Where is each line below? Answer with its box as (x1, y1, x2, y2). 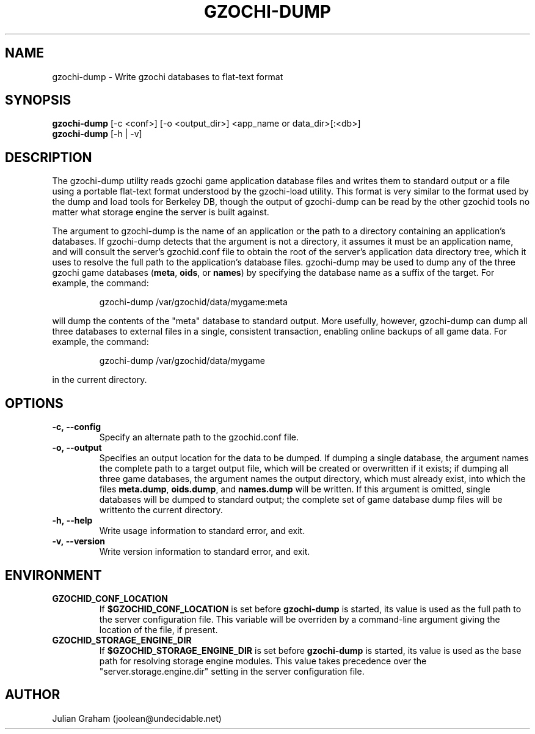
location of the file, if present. (99, 624, 218, 635)
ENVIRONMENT (5, 567, 102, 583)
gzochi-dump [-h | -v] (52, 128, 142, 139)
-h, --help (52, 515, 93, 526)
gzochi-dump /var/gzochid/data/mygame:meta (99, 297, 288, 308)
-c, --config (52, 421, 101, 432)
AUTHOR (5, 687, 60, 703)
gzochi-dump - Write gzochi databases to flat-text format (52, 71, 283, 82)
